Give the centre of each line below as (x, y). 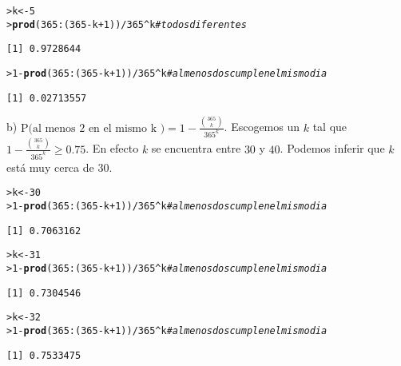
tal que (330, 127)
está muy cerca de (50, 167)
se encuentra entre (196, 148)
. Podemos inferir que (332, 148)
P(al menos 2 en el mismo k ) (93, 128)
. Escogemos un (262, 127)
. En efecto (112, 148)
